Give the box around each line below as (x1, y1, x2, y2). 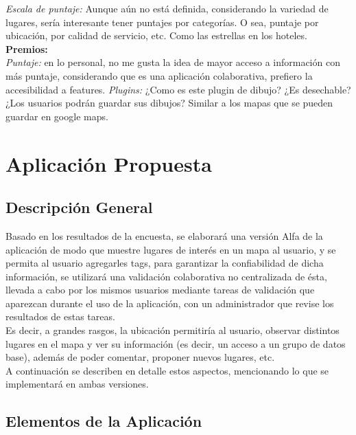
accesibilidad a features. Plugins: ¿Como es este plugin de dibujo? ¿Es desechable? (5, 82, 351, 96)
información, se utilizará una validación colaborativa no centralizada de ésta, (5, 269, 327, 283)
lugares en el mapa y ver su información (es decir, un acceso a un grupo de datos (5, 336, 346, 350)
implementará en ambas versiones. (5, 377, 149, 391)
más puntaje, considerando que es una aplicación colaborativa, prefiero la (5, 68, 313, 82)
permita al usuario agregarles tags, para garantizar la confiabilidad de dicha (5, 256, 324, 270)
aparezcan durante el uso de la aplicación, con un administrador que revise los (5, 295, 334, 310)
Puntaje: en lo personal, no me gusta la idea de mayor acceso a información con (5, 55, 340, 69)
